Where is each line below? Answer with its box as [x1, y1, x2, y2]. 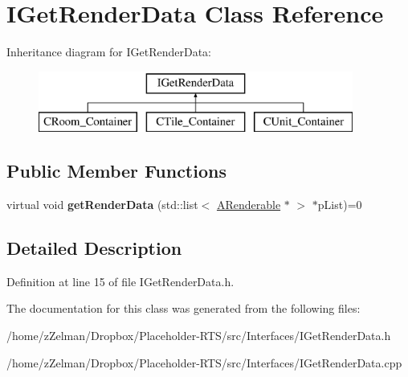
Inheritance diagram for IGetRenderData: [6, 43, 211, 60]
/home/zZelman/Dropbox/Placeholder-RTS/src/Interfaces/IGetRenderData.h [6, 327, 391, 344]
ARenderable [216, 196, 281, 213]
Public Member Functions [6, 158, 226, 183]
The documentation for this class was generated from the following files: [6, 300, 361, 317]
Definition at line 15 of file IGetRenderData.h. [6, 273, 235, 289]
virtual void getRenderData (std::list [6, 196, 198, 213]
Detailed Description [6, 236, 182, 260]
